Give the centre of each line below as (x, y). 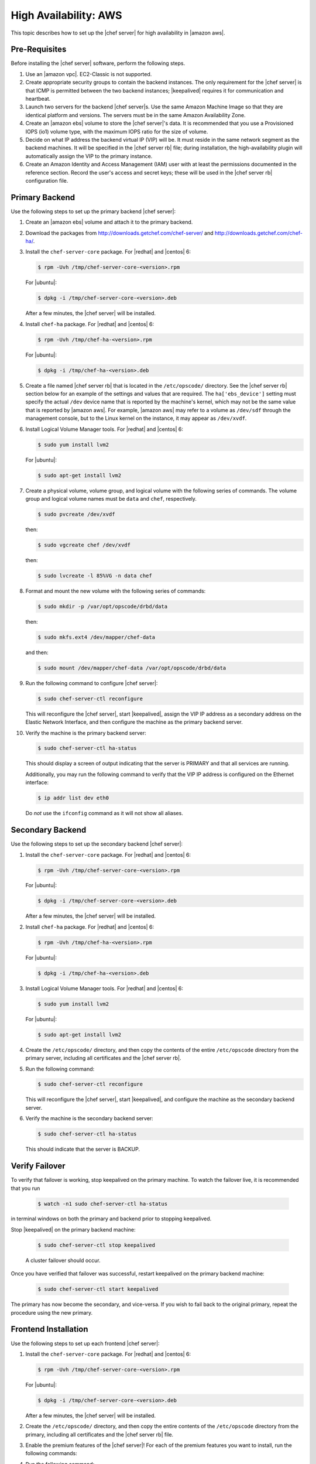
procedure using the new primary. (52, 1312)
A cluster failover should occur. (63, 1260)
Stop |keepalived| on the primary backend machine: (73, 1229)
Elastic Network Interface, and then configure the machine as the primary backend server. (134, 722)
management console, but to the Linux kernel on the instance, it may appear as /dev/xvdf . (136, 418)
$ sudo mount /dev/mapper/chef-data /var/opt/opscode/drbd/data (132, 668)
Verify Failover (38, 1166)
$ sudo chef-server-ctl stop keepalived (96, 1245)
